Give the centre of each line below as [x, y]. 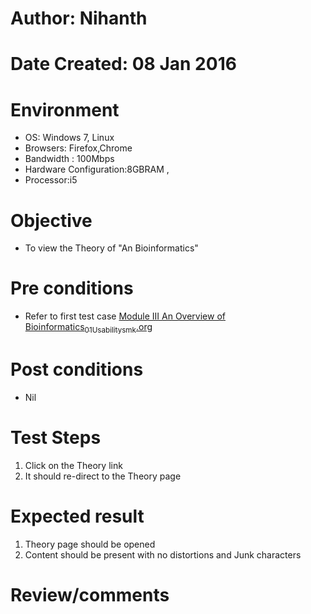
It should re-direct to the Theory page [103, 476]
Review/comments [90, 594]
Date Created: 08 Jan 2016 [123, 64]
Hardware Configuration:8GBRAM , [97, 169]
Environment [65, 109]
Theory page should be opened [90, 544]
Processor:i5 [51, 180]
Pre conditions [72, 288]
